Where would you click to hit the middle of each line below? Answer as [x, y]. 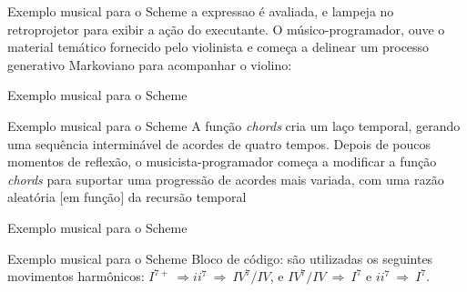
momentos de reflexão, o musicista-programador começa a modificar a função [222, 161]
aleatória [31, 197]
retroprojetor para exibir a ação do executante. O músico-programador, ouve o [226, 29]
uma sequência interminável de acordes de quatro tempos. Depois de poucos [219, 143]
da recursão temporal [187, 197]
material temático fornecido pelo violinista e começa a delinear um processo [218, 47]
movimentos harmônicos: [76, 276]
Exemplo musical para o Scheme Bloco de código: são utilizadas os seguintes [220, 258]
